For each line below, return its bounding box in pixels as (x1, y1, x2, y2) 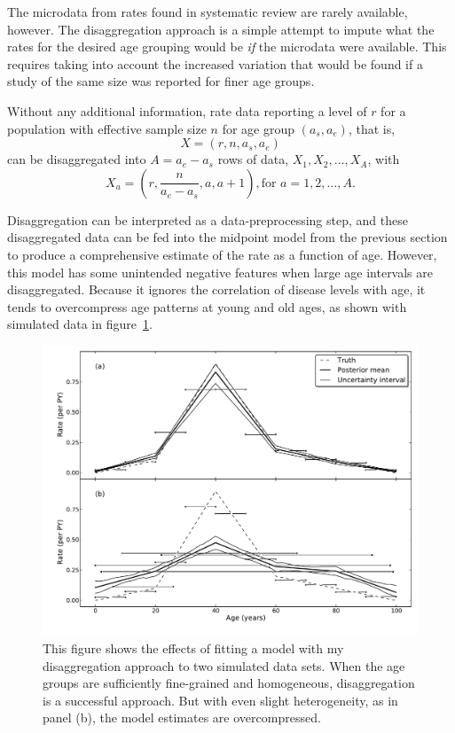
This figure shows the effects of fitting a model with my (43, 639, 344, 658)
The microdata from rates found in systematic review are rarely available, (7, 3, 408, 20)
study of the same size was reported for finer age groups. (7, 72, 315, 90)
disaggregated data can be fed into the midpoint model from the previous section (7, 228, 448, 246)
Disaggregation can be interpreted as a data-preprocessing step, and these (7, 210, 408, 229)
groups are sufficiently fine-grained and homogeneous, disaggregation (43, 674, 415, 692)
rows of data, (217, 150, 289, 168)
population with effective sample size (7, 119, 207, 137)
